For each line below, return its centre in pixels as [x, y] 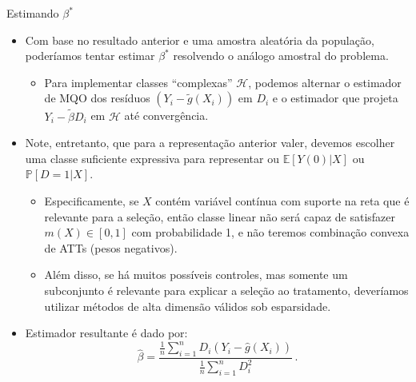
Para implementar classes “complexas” [138, 82]
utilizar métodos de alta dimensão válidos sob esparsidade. [188, 306]
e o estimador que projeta [335, 98]
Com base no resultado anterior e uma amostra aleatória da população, [200, 40]
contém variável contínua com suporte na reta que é [282, 200]
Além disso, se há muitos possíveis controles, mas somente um [196, 275]
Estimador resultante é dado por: [106, 333]
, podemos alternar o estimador [325, 82]
